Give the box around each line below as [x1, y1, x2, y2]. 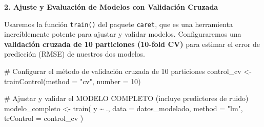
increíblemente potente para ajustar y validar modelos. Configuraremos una [4, 29, 241, 39]
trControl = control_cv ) [4, 113, 84, 123]
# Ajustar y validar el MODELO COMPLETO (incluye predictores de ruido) [4, 93, 249, 104]
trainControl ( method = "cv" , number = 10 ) [4, 75, 141, 86]
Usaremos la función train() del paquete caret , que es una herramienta [4, 18, 233, 29]
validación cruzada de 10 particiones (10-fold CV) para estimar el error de [4, 38, 260, 49]
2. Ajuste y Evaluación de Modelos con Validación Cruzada [4, 2, 218, 12]
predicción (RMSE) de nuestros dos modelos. [4, 48, 145, 59]
